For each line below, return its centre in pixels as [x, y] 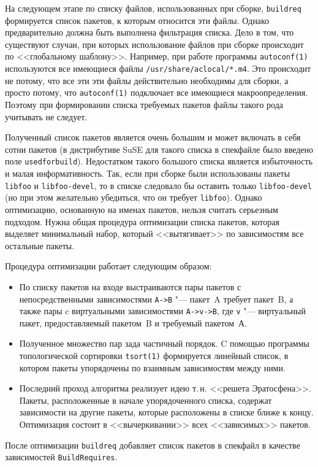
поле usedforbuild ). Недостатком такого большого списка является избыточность [159, 161]
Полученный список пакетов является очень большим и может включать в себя [153, 137]
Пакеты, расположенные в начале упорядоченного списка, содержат [146, 400]
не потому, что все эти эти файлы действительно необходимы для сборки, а [147, 80]
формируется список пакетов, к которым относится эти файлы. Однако [137, 20]
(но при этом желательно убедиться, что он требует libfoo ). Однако [134, 197]
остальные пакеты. [40, 245]
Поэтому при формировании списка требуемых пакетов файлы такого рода [144, 104]
